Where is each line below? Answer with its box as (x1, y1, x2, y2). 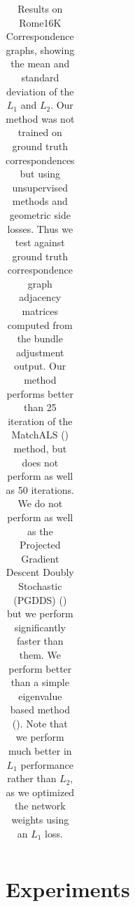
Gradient (21, 551, 59, 565)
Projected (20, 537, 61, 552)
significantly (14, 619, 66, 634)
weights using (11, 812, 69, 827)
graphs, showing (6, 42, 75, 57)
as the (27, 523, 53, 538)
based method (10, 702, 70, 717)
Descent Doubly (6, 565, 74, 579)
